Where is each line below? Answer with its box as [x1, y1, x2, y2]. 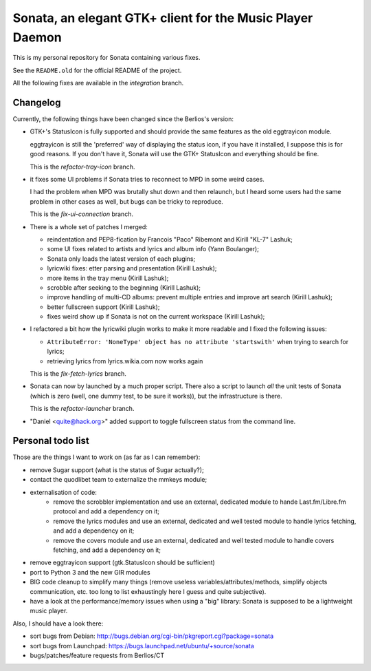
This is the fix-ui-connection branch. [30, 210, 134, 218]
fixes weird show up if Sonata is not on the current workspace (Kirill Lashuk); [47, 312, 265, 321]
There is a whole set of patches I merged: [30, 222, 148, 231]
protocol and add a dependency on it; [53, 507, 160, 515]
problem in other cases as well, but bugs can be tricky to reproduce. [30, 197, 223, 206]
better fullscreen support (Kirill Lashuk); [47, 303, 160, 311]
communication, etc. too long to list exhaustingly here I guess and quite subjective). [30, 587, 267, 595]
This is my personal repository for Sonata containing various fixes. [12, 54, 201, 62]
